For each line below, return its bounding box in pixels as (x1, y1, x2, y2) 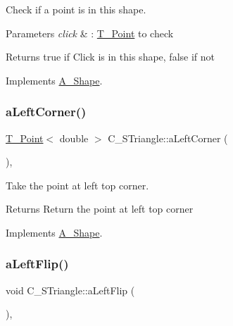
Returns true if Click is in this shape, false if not (6, 49, 215, 64)
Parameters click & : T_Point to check (6, 25, 174, 40)
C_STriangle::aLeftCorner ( (108, 130, 228, 145)
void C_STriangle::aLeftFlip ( (6, 282, 135, 297)
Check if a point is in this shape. (6, 2, 146, 16)
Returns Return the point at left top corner (6, 201, 194, 216)
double (59, 130, 89, 145)
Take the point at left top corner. (6, 177, 149, 192)
